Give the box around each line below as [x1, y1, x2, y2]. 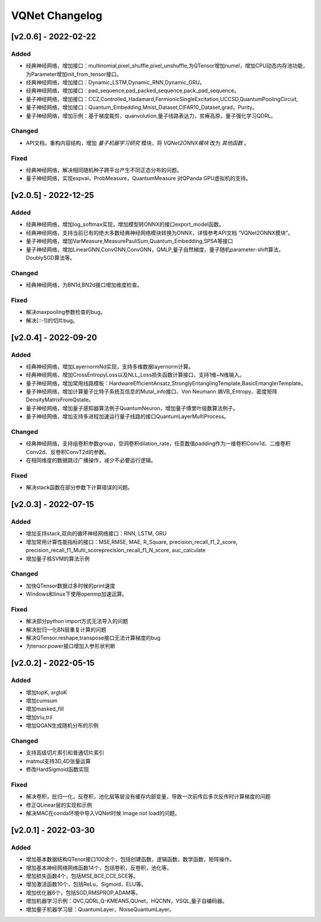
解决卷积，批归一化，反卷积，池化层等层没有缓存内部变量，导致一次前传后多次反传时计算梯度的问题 [26, 793, 270, 800]
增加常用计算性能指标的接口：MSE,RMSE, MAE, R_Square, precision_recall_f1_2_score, [26, 538, 238, 545]
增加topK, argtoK [26, 688, 68, 696]
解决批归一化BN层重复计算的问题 [26, 626, 106, 633]
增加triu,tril [26, 713, 53, 720]
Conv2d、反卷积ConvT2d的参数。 [26, 448, 109, 455]
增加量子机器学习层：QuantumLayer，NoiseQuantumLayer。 [26, 905, 175, 912]
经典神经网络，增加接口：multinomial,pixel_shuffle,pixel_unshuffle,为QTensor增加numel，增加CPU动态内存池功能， [26, 62, 309, 70]
